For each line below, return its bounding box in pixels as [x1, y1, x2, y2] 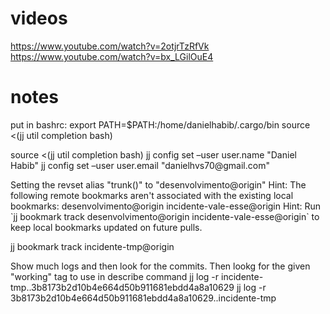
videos [10, 7, 68, 30]
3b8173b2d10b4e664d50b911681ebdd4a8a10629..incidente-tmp [10, 292, 277, 304]
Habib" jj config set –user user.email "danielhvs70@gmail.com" [10, 159, 270, 171]
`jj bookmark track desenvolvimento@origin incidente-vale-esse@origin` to [10, 210, 320, 222]
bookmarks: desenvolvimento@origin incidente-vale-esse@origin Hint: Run [10, 200, 322, 212]
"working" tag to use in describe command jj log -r [10, 270, 220, 282]
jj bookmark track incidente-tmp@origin [10, 240, 175, 252]
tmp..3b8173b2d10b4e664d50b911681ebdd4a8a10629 [10, 281, 235, 293]
